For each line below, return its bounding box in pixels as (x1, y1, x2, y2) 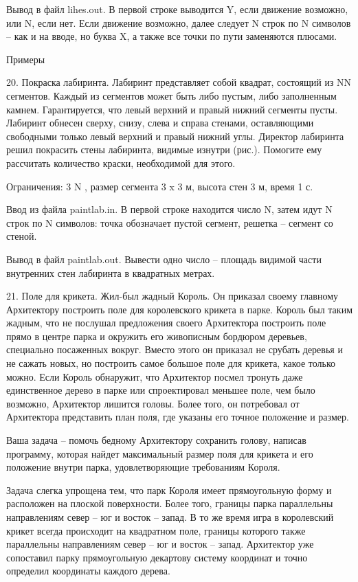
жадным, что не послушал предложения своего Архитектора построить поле (6, 315, 326, 330)
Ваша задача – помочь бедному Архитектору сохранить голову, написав (6, 433, 306, 447)
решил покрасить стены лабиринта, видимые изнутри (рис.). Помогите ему (6, 142, 322, 157)
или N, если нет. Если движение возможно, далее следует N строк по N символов (6, 15, 351, 30)
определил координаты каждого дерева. (6, 563, 170, 578)
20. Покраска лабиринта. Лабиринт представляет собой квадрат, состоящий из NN (6, 75, 352, 89)
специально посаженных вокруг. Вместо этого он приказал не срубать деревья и (6, 342, 343, 357)
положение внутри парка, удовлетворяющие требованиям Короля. (6, 460, 280, 474)
